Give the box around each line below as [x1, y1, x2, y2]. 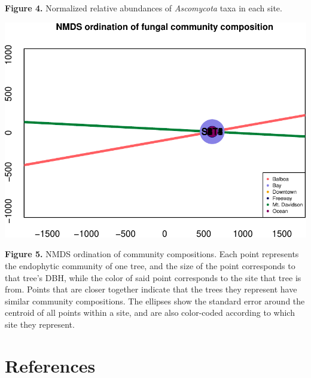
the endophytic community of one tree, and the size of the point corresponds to [5, 260, 295, 272]
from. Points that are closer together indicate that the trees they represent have [5, 283, 297, 295]
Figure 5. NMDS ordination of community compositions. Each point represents [5, 248, 299, 260]
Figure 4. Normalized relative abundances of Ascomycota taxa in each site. [5, 2, 282, 14]
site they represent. [5, 318, 75, 330]
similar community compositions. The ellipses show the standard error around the [5, 294, 305, 307]
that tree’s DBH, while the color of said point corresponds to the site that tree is [5, 271, 301, 283]
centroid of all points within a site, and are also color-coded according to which [5, 306, 295, 319]
